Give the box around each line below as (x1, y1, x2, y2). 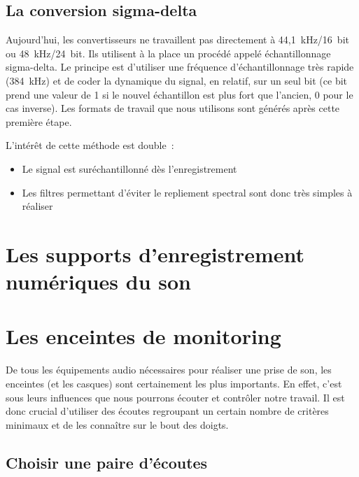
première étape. (6, 114, 72, 129)
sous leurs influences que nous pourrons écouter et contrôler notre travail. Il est (6, 390, 345, 404)
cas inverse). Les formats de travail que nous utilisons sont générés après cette (6, 101, 340, 115)
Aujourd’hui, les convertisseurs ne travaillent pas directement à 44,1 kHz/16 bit (6, 32, 349, 47)
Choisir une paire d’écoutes (6, 451, 208, 473)
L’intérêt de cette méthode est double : (6, 138, 174, 152)
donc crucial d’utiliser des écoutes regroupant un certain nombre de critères (6, 404, 329, 418)
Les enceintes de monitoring (6, 322, 281, 350)
